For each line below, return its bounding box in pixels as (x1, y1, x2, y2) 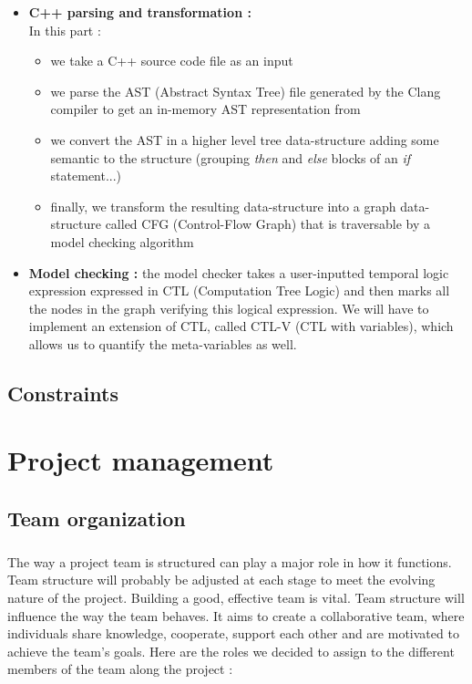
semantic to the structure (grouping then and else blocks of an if (50, 148, 411, 167)
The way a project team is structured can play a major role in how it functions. (7, 552, 452, 571)
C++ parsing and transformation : (28, 3, 251, 21)
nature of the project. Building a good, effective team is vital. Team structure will (7, 588, 465, 606)
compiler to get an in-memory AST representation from (50, 99, 361, 119)
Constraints (7, 378, 118, 407)
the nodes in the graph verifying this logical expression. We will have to (28, 298, 429, 317)
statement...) (50, 166, 122, 185)
